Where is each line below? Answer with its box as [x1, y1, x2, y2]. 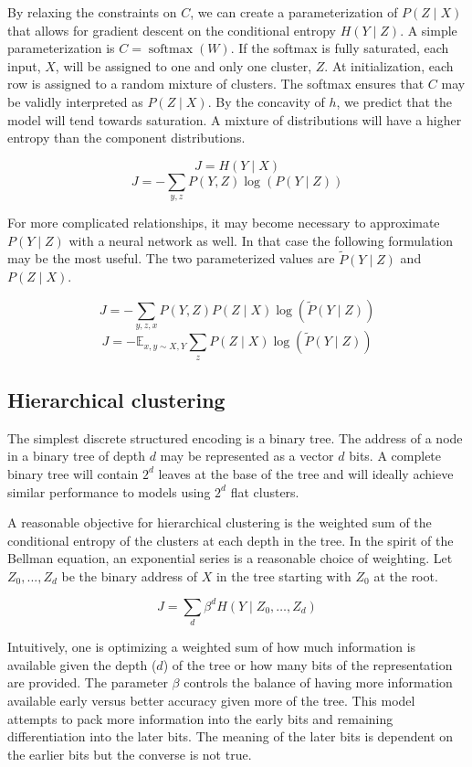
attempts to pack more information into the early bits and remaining [7, 708, 393, 728]
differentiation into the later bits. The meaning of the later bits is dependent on [7, 727, 454, 746]
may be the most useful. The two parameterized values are [7, 249, 335, 268]
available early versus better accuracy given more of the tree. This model [7, 691, 415, 710]
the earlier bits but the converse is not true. [7, 744, 252, 763]
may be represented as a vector [160, 446, 334, 465]
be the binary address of [61, 566, 197, 585]
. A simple [400, 20, 457, 39]
